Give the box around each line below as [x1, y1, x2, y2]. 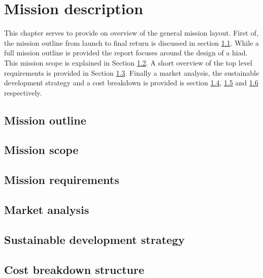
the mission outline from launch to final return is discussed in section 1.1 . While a [4, 37, 259, 48]
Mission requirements [4, 172, 119, 188]
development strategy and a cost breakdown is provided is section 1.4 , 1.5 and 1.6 [4, 77, 258, 88]
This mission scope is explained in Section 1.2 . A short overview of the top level [4, 57, 252, 68]
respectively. [4, 87, 42, 98]
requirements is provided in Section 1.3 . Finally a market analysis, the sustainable [4, 67, 259, 78]
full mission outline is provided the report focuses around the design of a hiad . [4, 47, 248, 58]
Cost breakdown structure [4, 261, 145, 277]
